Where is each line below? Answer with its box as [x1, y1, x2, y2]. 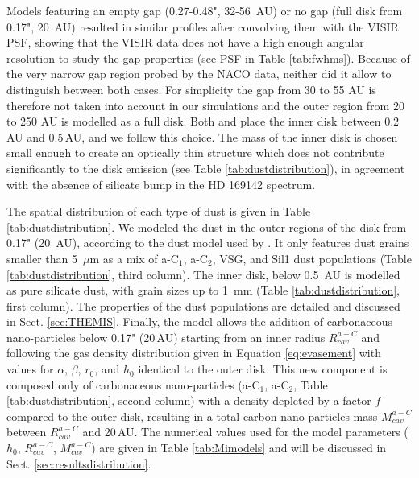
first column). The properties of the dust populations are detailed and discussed [6, 297, 400, 314]
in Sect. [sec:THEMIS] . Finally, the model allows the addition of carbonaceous [6, 313, 393, 330]
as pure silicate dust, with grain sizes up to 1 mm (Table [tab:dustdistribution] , [6, 282, 400, 299]
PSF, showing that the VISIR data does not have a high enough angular [6, 34, 364, 51]
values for [6, 361, 54, 377]
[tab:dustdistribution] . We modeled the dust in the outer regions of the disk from [6, 218, 407, 235]
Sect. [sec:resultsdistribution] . [6, 455, 151, 472]
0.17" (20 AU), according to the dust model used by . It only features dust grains [6, 234, 409, 251]
